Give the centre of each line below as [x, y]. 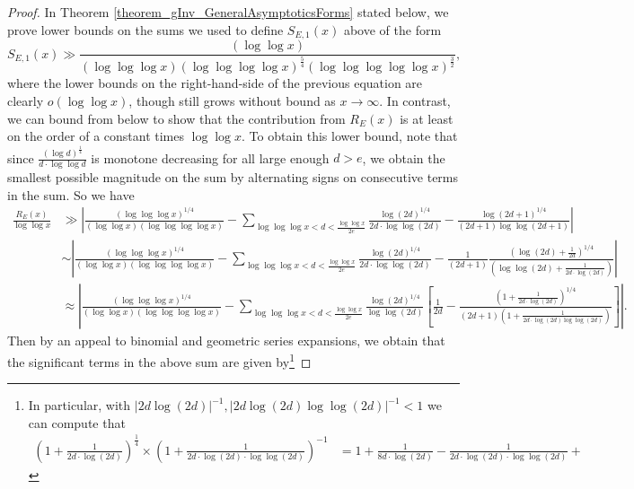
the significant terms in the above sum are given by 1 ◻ [159, 360]
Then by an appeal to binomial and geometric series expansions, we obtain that [226, 341]
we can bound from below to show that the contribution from [176, 118]
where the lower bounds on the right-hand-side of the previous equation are [215, 83]
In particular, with [79, 405]
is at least [427, 118]
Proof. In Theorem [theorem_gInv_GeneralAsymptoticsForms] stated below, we [228, 12]
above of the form [392, 29]
